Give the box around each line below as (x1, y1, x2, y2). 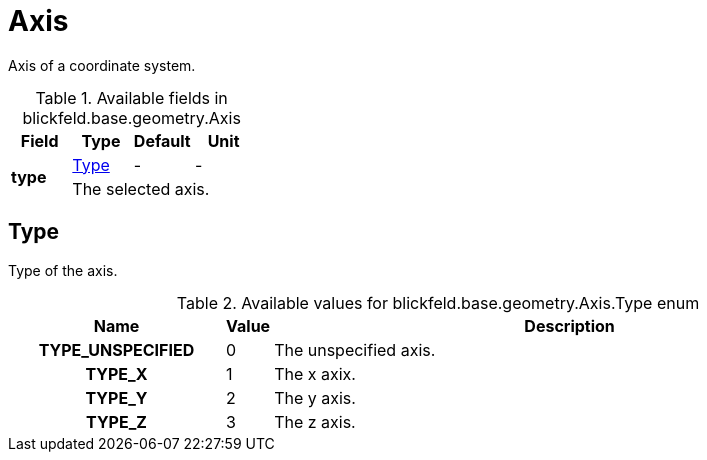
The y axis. (274, 387, 356, 408)
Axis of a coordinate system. (8, 56, 196, 74)
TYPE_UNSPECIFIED (38, 339, 195, 360)
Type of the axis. (8, 261, 118, 279)
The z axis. (274, 411, 356, 432)
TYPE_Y (85, 387, 148, 408)
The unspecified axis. (274, 339, 436, 360)
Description (524, 315, 615, 336)
